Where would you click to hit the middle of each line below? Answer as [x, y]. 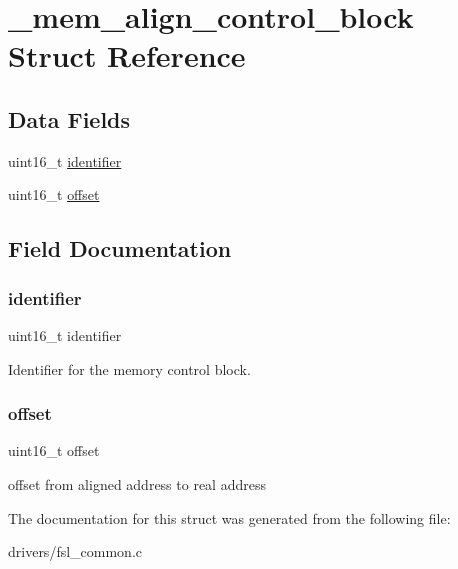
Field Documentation [120, 248]
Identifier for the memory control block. [129, 368]
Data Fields [69, 118]
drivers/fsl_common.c [75, 551]
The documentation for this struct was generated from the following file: [229, 517]
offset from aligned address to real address [137, 483]
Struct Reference [127, 55]
